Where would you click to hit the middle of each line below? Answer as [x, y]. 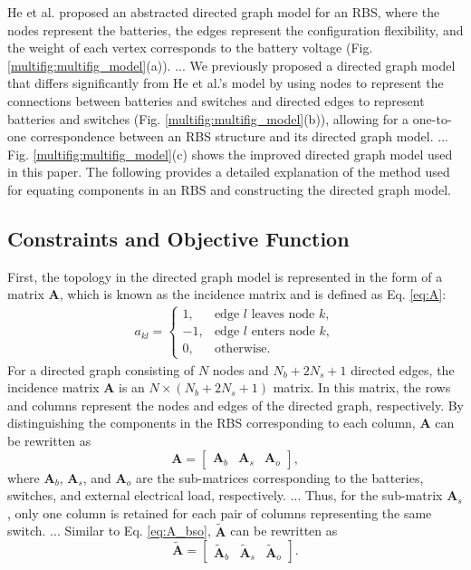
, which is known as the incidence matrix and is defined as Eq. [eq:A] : [253, 294]
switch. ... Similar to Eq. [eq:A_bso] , [109, 531]
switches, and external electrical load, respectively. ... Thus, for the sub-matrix [225, 495]
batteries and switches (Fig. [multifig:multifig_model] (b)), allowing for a [208, 118]
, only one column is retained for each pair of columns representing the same [220, 512]
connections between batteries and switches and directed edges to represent [216, 100]
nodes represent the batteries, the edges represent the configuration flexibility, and [235, 29]
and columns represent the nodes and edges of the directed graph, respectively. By [235, 405]
